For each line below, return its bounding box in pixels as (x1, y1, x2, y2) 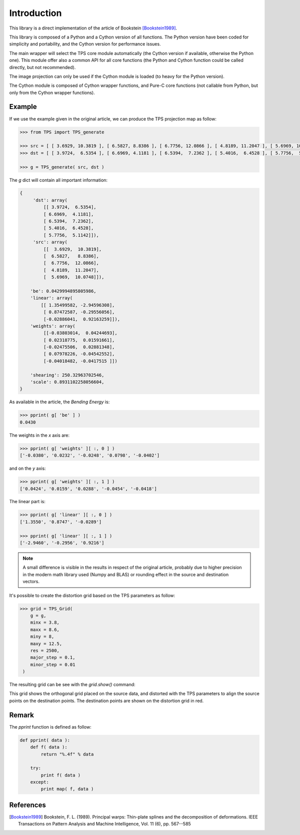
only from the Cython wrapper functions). (9, 89, 95, 95)
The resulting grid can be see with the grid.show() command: (9, 682, 135, 688)
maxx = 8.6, (30, 627, 60, 632)
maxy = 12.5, (30, 641, 62, 647)
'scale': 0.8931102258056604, (30, 379, 104, 385)
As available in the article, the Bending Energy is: (9, 399, 110, 405)
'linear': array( (30, 295, 73, 301)
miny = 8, (30, 634, 54, 640)
